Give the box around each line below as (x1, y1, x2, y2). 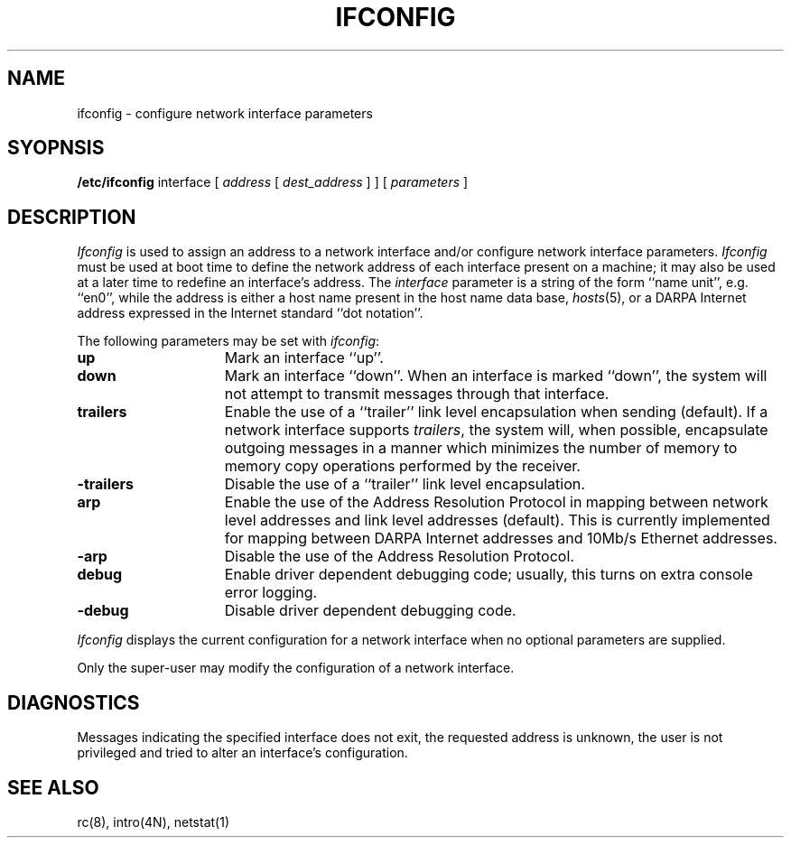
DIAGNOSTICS (7, 691, 140, 714)
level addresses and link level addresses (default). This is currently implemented (224, 511, 770, 530)
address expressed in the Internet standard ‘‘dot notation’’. (77, 305, 423, 321)
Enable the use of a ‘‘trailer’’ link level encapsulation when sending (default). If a (224, 403, 768, 422)
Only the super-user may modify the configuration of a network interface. (77, 660, 515, 676)
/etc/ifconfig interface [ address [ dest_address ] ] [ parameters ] (77, 174, 469, 190)
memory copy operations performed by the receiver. (224, 457, 581, 476)
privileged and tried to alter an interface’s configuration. (77, 745, 408, 761)
